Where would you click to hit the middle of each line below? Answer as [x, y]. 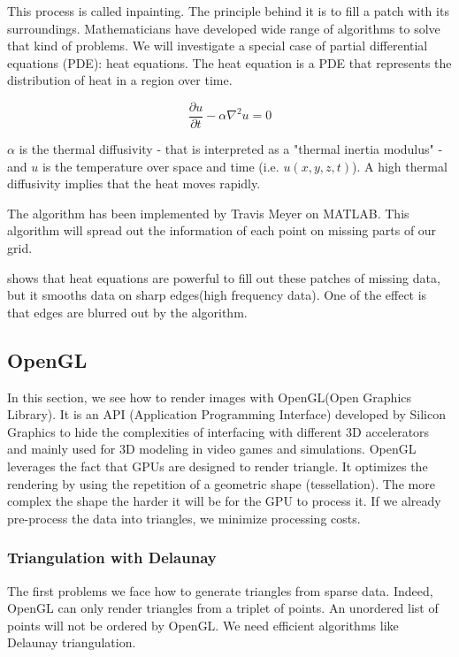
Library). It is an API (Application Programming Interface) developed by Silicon [226, 414]
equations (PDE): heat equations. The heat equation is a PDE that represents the [229, 62]
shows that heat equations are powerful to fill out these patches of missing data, [224, 277]
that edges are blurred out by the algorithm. [127, 312]
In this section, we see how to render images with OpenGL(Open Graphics [210, 397]
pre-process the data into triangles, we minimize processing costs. [184, 518]
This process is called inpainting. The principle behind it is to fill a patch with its [228, 11]
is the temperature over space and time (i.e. [161, 166]
